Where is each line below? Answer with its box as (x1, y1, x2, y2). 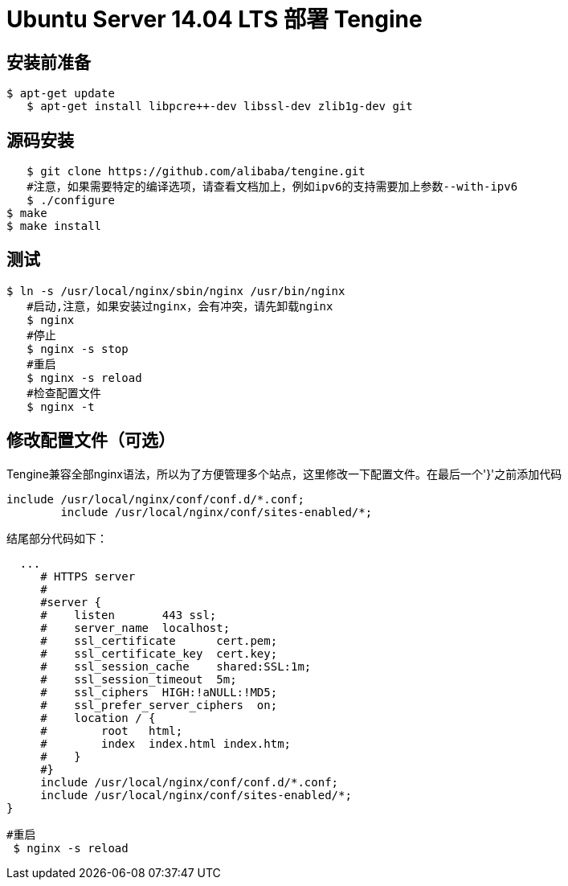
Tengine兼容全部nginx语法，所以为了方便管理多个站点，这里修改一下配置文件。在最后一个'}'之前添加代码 (6, 466, 562, 481)
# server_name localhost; (40, 621, 231, 634)
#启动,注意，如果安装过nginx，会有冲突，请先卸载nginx (27, 299, 333, 313)
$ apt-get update (6, 87, 115, 100)
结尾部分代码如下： (6, 531, 108, 545)
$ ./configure (27, 194, 115, 207)
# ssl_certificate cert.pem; (40, 634, 278, 647)
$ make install (6, 219, 102, 233)
